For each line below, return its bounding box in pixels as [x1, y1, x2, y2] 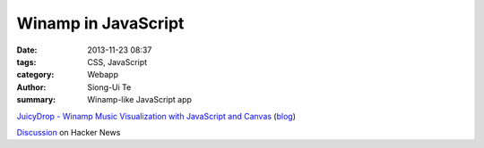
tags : [16, 56, 37, 67]
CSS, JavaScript [87, 56, 148, 67]
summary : [16, 95, 56, 105]
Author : [16, 81, 47, 93]
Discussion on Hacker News [16, 127, 121, 137]
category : [16, 70, 55, 80]
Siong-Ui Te [87, 81, 132, 93]
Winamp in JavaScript [16, 13, 185, 33]
